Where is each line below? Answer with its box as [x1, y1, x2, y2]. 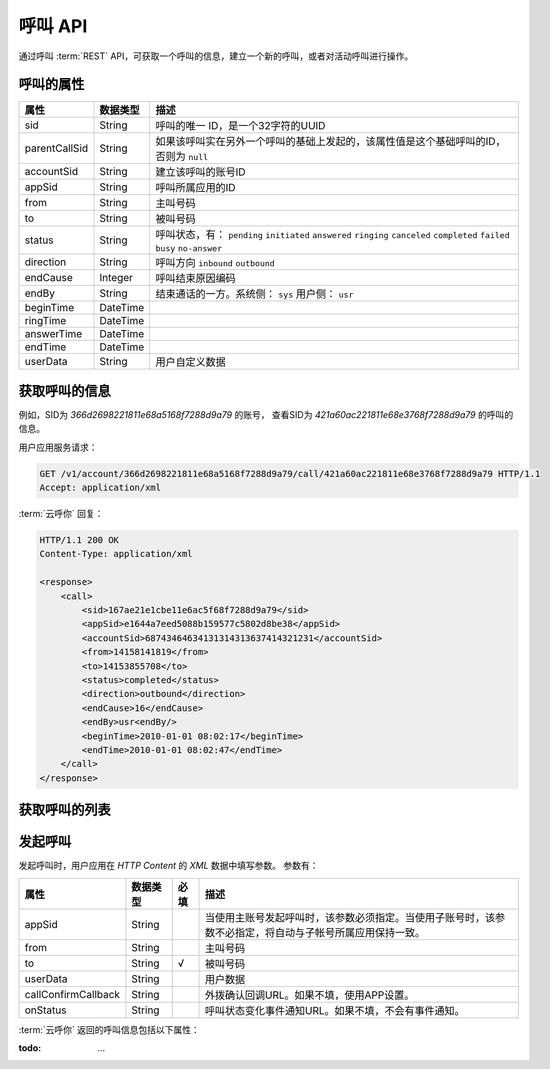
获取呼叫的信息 [18, 382, 111, 399]
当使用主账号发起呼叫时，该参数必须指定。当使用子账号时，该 [205, 910, 496, 924]
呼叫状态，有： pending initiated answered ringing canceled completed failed [155, 228, 510, 242]
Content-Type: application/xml [39, 548, 194, 560]
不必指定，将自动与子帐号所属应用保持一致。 [215, 925, 426, 939]
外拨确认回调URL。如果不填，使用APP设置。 [205, 988, 415, 1002]
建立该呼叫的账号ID [155, 165, 246, 179]
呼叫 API [18, 15, 88, 37]
